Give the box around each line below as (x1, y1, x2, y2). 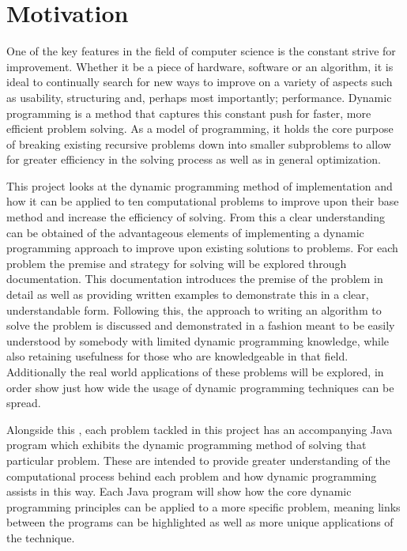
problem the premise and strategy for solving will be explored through (6, 255, 347, 271)
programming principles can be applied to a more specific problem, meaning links (6, 498, 401, 515)
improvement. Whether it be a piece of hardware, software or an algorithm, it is (6, 58, 394, 74)
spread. (6, 394, 41, 411)
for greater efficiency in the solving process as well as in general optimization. (6, 151, 381, 168)
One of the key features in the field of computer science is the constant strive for (6, 43, 396, 59)
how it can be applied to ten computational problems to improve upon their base (6, 193, 399, 209)
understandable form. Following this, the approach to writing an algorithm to (6, 301, 382, 318)
